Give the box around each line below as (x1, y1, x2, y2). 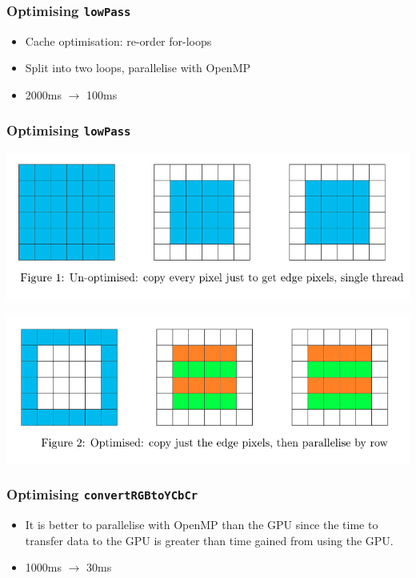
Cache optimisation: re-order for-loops (25, 32, 212, 49)
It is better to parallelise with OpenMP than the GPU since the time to (25, 515, 378, 532)
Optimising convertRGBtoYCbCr (6, 484, 198, 504)
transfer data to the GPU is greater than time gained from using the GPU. (25, 532, 394, 548)
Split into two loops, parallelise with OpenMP (25, 59, 250, 76)
